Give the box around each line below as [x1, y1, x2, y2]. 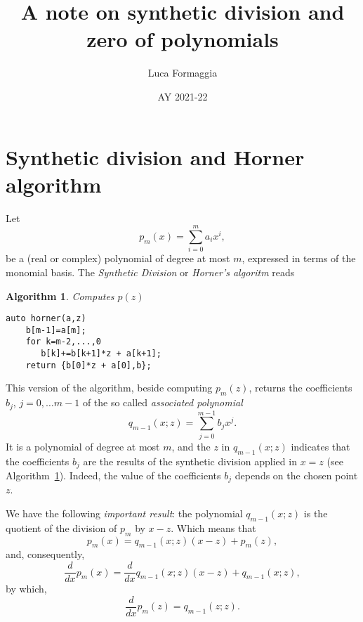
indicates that [291, 439, 350, 453]
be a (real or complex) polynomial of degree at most [6, 251, 230, 266]
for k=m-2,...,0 [25, 337, 102, 347]
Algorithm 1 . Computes [6, 288, 114, 303]
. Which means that [171, 520, 256, 535]
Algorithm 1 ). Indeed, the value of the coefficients [6, 468, 221, 483]
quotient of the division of [6, 520, 117, 535]
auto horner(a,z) [6, 313, 86, 324]
